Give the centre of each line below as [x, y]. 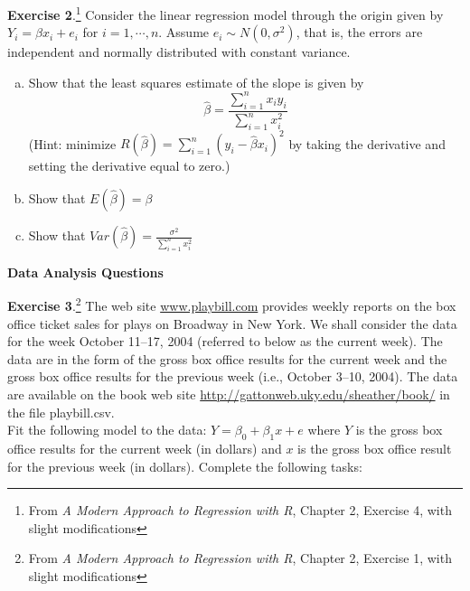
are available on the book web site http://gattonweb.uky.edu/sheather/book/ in [229, 394]
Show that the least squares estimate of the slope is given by [196, 82]
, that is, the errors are [359, 32]
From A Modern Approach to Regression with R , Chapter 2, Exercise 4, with [240, 510]
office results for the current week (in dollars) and [145, 449]
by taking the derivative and [367, 143]
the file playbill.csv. [61, 412]
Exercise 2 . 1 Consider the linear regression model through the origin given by [226, 13]
